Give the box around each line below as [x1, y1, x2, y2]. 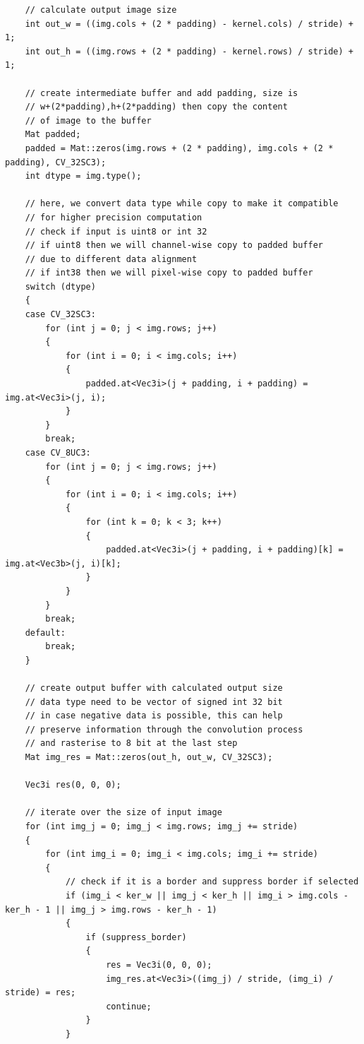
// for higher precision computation [25, 212, 202, 223]
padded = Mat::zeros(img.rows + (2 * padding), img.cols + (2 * [25, 143, 334, 153]
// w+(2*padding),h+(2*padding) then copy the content [25, 102, 288, 112]
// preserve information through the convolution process [25, 724, 303, 735]
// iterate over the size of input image [25, 807, 222, 818]
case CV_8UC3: [25, 448, 91, 458]
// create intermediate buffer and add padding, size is [25, 88, 298, 98]
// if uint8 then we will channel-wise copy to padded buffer [25, 240, 324, 251]
